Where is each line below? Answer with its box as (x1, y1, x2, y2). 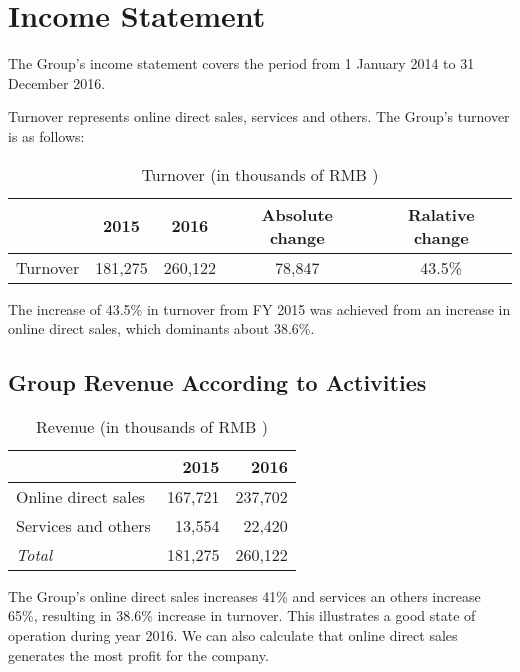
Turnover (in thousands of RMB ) (141, 162, 379, 186)
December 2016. (8, 72, 106, 93)
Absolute (261, 202, 334, 226)
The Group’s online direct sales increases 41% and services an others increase (8, 585, 481, 606)
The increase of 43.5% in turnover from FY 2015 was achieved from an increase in (8, 298, 511, 319)
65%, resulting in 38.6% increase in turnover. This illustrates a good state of (8, 605, 476, 626)
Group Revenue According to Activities (8, 367, 427, 398)
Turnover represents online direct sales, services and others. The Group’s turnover (8, 106, 510, 127)
